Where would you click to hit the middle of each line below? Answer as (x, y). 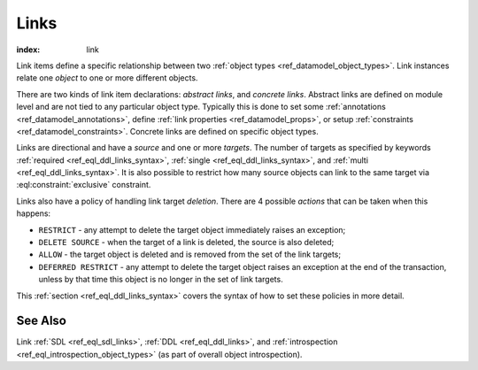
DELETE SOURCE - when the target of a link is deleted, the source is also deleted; (186, 243)
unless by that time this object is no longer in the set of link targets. (161, 280)
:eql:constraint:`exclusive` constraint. (84, 185)
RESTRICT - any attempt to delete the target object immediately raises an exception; (192, 229)
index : (28, 50)
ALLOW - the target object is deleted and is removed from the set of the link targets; (189, 254)
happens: (34, 213)
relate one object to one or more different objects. (107, 78)
